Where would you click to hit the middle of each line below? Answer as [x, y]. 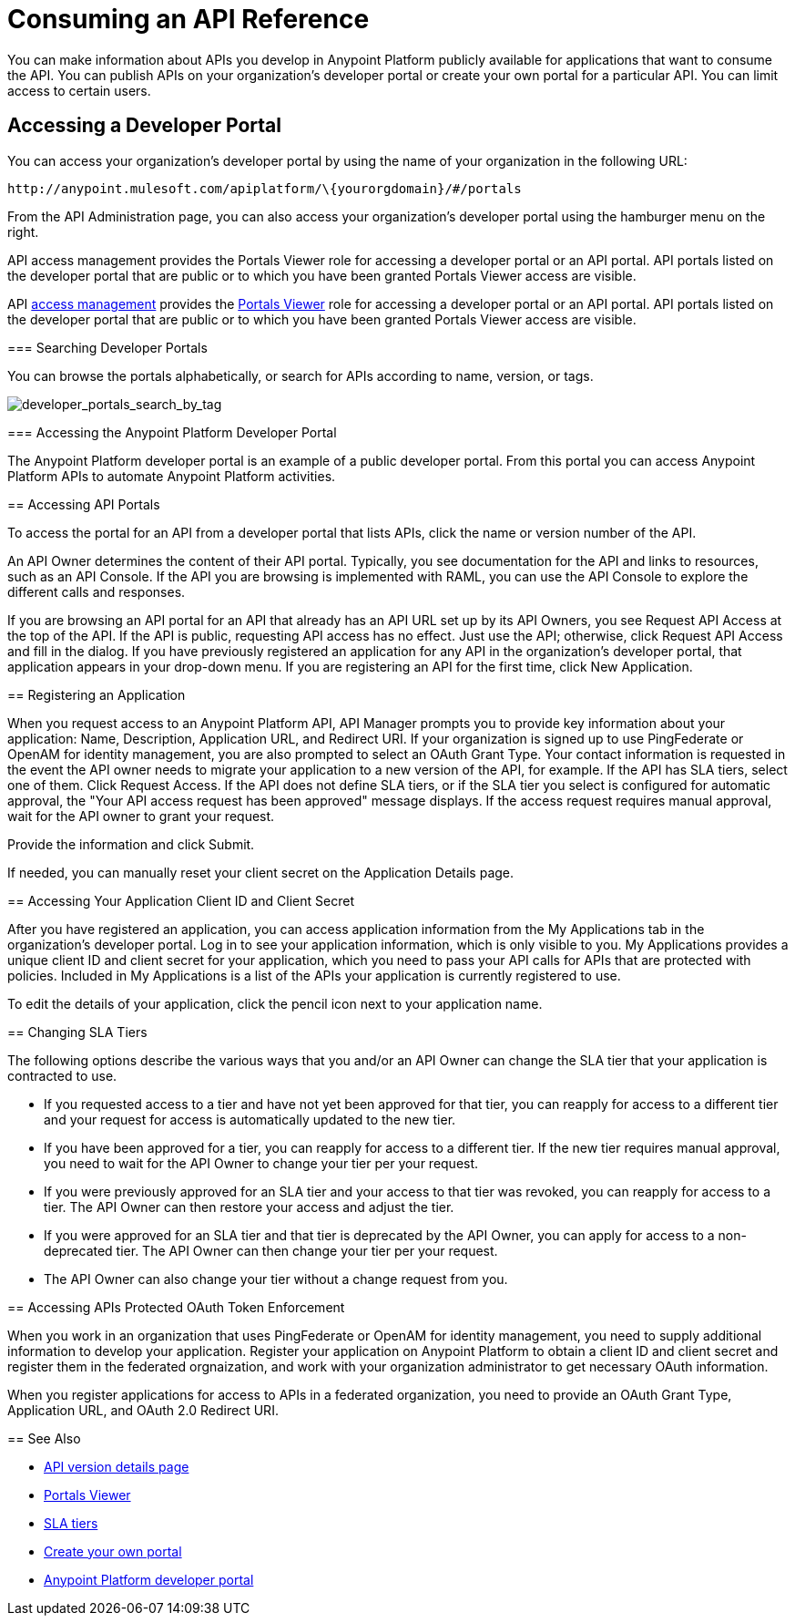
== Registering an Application [97, 694]
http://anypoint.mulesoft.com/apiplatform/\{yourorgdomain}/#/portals [265, 188]
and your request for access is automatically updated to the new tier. [250, 1119]
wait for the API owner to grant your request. [141, 816]
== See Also [44, 1438]
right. [23, 231]
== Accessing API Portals [84, 504]
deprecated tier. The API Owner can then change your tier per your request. [271, 1250]
